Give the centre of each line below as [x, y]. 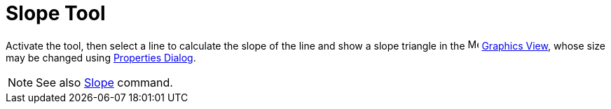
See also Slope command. [104, 82]
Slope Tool [56, 13]
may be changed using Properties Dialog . [101, 57]
